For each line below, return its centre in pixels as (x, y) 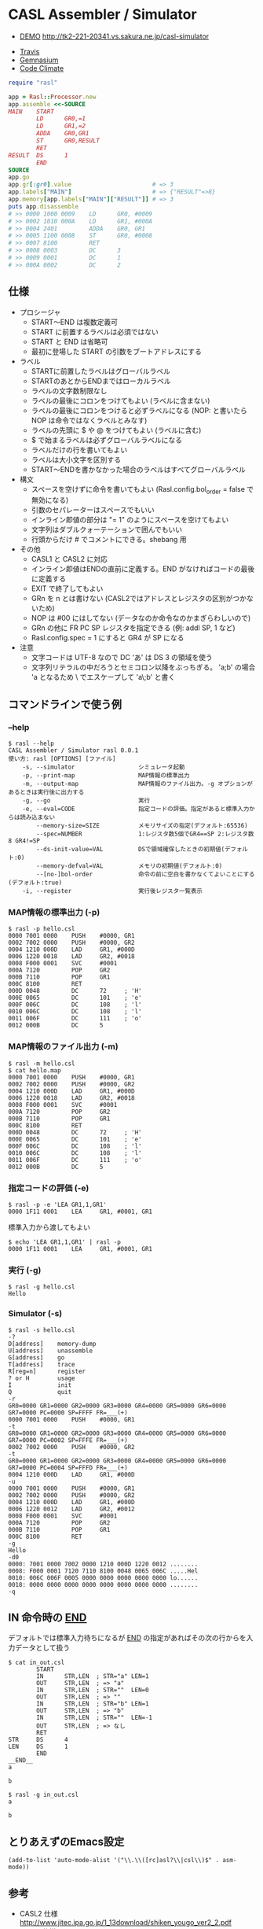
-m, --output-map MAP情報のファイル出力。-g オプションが (138, 784)
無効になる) (50, 500)
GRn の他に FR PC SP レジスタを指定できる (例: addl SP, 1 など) (133, 628)
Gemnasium (39, 60)
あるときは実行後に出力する (46, 792)
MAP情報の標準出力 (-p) (54, 913)
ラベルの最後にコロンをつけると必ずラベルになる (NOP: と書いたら (139, 410)
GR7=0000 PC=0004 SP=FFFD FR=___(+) (68, 1468)
